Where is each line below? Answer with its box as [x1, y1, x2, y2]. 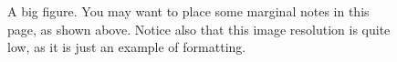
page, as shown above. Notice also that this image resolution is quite [7, 19, 391, 38]
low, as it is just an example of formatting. [7, 37, 246, 57]
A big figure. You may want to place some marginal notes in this [7, 2, 370, 20]
